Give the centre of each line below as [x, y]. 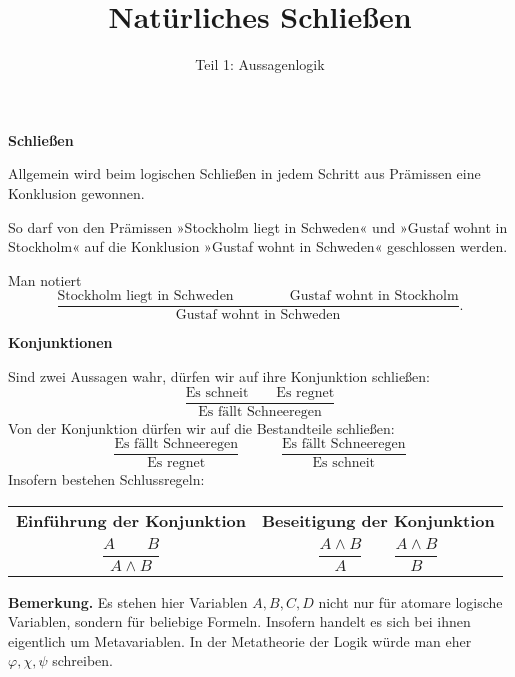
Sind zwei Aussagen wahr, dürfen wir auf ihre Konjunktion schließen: [219, 375]
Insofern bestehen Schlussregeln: [106, 479]
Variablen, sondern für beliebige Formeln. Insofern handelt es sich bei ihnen [239, 621]
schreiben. [82, 660]
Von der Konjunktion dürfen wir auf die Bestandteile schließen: [201, 427]
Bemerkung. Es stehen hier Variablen [128, 601]
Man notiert [45, 279]
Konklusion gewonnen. [76, 192]
